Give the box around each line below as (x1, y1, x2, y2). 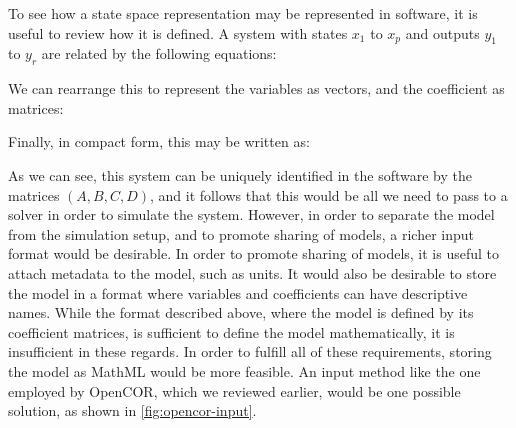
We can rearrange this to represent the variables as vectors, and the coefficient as (8, 78, 505, 99)
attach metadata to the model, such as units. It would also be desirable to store (8, 262, 497, 283)
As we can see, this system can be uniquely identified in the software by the (8, 164, 473, 185)
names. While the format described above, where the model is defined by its (8, 302, 474, 323)
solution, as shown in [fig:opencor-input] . (8, 400, 257, 421)
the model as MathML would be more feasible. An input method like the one (8, 360, 481, 381)
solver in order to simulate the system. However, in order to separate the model (8, 204, 495, 225)
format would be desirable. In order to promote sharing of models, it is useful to (8, 243, 500, 264)
